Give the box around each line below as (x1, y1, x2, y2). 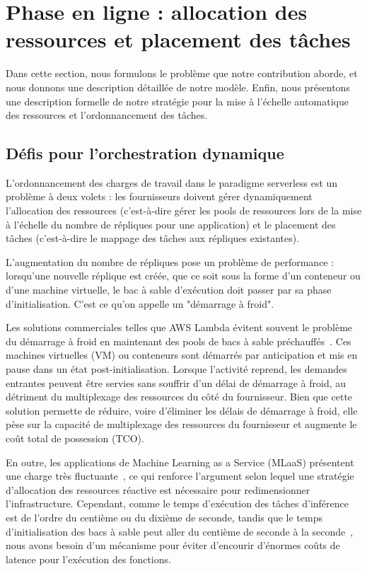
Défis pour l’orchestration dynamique (6, 142, 284, 164)
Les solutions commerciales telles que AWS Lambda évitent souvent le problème (6, 320, 353, 335)
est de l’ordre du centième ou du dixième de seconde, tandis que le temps (6, 509, 322, 524)
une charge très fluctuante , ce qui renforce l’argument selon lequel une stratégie (6, 468, 354, 483)
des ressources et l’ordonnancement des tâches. (6, 108, 208, 122)
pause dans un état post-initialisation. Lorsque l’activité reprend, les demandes (6, 362, 347, 376)
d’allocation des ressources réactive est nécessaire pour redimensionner (6, 482, 310, 497)
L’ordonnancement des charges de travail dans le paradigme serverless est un (6, 175, 338, 190)
